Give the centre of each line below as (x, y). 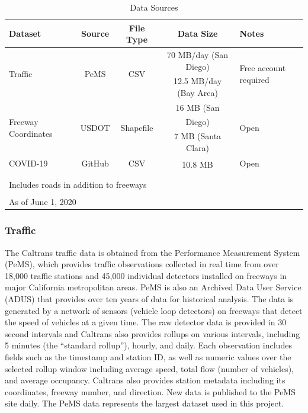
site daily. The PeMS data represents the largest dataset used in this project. (145, 403)
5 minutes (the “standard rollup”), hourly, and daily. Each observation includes (148, 345)
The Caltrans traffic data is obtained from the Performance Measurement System (153, 252)
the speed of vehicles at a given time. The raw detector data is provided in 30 (146, 322)
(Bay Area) (198, 93)
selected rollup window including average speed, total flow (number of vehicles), (150, 368)
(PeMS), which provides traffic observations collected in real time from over (142, 264)
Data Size (198, 33)
